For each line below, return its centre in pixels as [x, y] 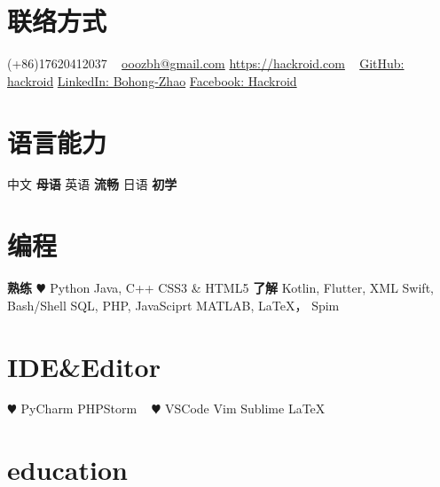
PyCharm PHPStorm [79, 408]
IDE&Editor [84, 366]
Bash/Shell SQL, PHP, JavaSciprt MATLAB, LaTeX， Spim [173, 305]
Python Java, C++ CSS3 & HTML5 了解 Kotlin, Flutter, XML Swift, [242, 288]
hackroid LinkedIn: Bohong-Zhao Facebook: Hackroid [152, 80]
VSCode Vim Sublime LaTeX [245, 408]
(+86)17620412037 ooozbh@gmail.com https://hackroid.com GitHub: [206, 63]
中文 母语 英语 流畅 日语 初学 [92, 184]
